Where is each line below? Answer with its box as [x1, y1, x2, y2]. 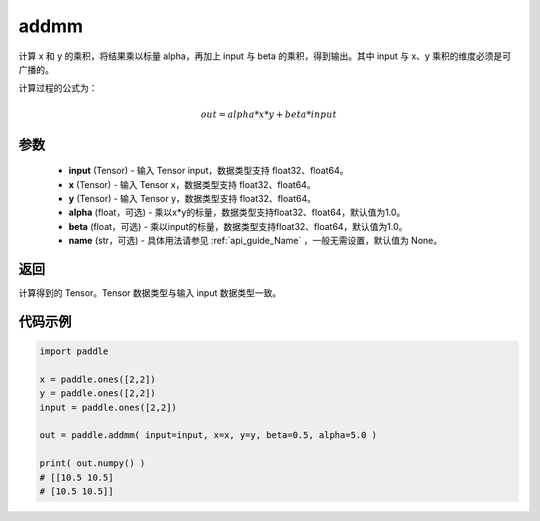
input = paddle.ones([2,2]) [39, 401, 177, 413]
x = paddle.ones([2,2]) [39, 373, 157, 385]
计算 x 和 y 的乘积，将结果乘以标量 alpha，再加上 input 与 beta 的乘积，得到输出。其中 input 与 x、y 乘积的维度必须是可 [18, 50, 512, 62]
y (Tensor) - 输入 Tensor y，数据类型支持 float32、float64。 [68, 192, 317, 204]
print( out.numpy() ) [39, 458, 146, 469]
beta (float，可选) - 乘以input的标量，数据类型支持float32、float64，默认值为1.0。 [68, 220, 408, 232]
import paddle [39, 345, 109, 357]
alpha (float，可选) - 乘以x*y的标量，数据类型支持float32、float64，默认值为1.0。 [68, 206, 406, 219]
